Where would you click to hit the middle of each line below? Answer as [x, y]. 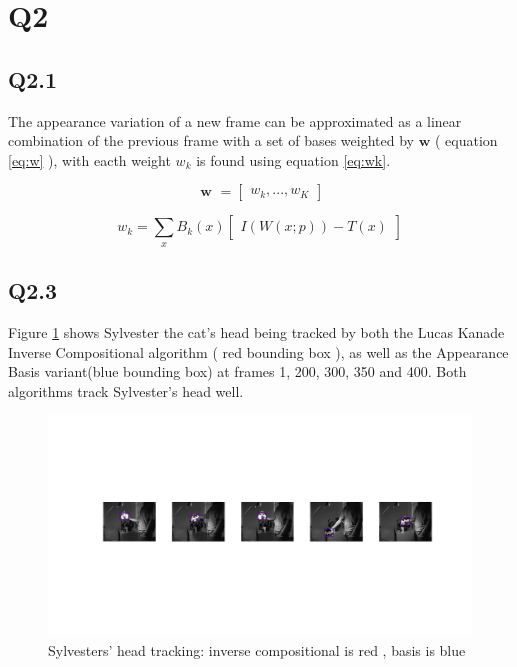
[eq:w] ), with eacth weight [89, 159]
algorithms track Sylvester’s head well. [126, 390]
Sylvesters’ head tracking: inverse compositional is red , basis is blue [257, 649]
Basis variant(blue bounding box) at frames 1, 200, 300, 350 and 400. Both [237, 371]
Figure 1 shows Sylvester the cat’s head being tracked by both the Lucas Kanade [256, 331]
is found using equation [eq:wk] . [293, 159]
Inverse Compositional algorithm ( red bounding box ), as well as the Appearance [258, 351]
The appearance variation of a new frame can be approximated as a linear [235, 120]
